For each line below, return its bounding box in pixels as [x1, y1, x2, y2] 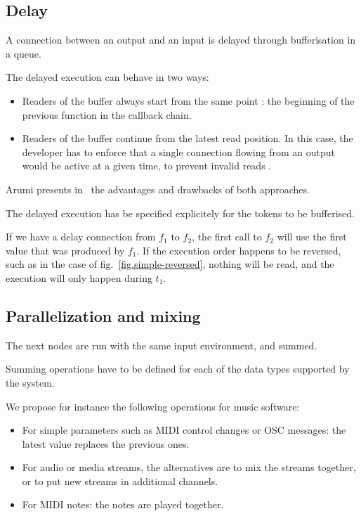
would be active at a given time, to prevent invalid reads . [22, 158, 272, 173]
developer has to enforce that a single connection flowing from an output [22, 144, 335, 159]
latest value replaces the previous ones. [22, 436, 190, 451]
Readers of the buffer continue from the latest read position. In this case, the [22, 131, 353, 146]
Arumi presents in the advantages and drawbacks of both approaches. [6, 181, 310, 196]
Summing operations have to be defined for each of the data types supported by [6, 361, 350, 376]
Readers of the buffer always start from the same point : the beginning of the [22, 93, 355, 108]
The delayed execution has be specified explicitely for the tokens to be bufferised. [6, 205, 355, 220]
